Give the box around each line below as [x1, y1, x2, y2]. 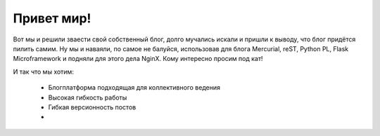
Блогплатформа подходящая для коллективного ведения [48, 83, 221, 92]
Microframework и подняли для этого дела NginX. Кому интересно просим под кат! [13, 55, 263, 63]
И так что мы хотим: [13, 67, 74, 76]
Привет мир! [13, 11, 91, 26]
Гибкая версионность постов [48, 102, 137, 111]
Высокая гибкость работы [48, 93, 127, 102]
